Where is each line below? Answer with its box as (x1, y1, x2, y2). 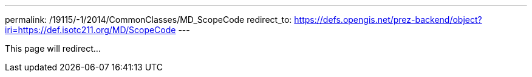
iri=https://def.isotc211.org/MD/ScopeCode (5, 25, 176, 35)
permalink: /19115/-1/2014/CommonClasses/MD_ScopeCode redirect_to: (5, 14, 292, 25)
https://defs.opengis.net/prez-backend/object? (294, 14, 482, 25)
